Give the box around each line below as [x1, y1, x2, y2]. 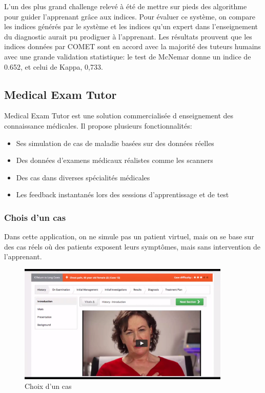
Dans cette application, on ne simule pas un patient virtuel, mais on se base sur [4, 231, 254, 242]
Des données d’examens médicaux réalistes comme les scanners [16, 155, 213, 166]
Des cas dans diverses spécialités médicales [16, 172, 150, 182]
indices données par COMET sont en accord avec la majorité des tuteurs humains [4, 41, 261, 52]
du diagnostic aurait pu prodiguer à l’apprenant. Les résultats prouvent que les [4, 31, 252, 42]
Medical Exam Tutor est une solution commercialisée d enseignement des [4, 110, 234, 121]
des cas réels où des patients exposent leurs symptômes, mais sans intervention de [4, 241, 260, 252]
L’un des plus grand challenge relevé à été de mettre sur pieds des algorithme [4, 1, 247, 11]
